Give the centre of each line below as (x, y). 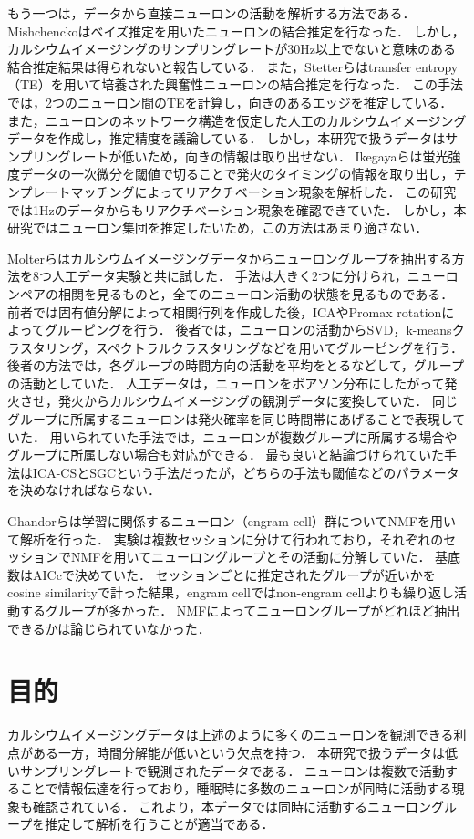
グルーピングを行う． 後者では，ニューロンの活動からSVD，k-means (248, 330)
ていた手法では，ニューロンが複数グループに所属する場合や (279, 436)
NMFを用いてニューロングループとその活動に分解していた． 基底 (266, 557)
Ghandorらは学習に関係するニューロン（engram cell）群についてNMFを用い (232, 521)
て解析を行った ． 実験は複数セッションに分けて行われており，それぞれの (226, 539)
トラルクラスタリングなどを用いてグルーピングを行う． (298, 347)
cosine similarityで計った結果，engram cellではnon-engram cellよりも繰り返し (231, 592)
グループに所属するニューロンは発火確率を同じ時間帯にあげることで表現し (230, 419)
